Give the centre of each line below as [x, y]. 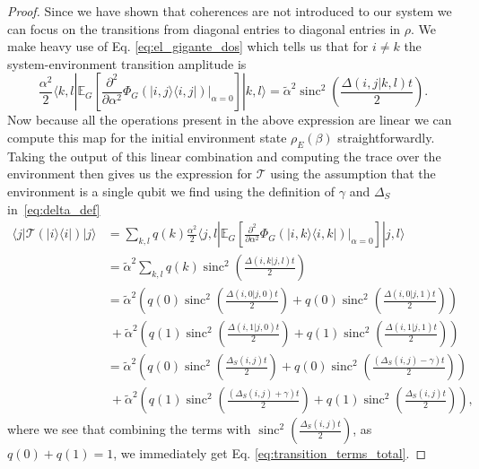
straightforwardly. [386, 137]
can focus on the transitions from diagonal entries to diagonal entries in [204, 28]
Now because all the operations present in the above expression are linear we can [230, 120]
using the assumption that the [353, 174]
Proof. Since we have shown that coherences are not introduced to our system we [230, 11]
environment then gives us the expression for [130, 174]
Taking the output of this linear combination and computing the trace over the [224, 156]
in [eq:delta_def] [54, 208]
